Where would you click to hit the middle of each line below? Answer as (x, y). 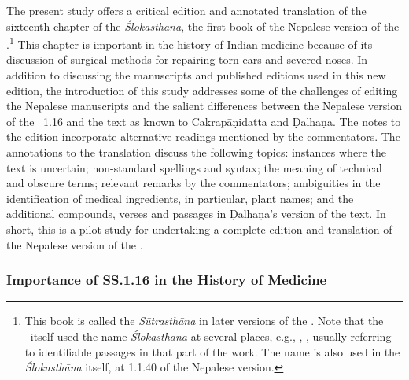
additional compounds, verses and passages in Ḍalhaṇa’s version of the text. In (196, 214)
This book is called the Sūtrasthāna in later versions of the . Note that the (204, 321)
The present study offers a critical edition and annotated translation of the (186, 10)
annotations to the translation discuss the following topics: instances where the (196, 152)
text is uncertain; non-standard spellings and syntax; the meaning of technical (194, 167)
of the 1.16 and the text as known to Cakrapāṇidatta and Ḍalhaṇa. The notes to (204, 121)
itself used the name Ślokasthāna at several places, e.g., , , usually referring (211, 336)
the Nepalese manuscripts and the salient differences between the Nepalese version (204, 106)
